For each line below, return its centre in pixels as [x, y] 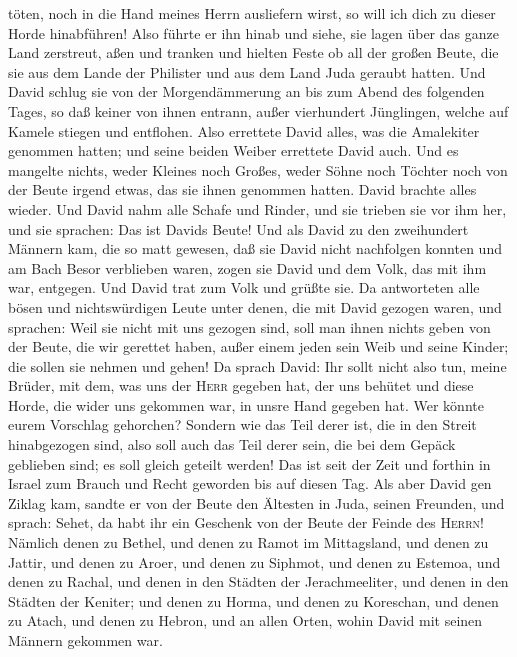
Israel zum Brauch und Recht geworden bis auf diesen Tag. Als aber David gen [250, 483]
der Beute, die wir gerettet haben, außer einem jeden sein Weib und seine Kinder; [258, 346]
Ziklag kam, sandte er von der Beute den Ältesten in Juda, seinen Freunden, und [256, 502]
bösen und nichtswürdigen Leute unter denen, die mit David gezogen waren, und [255, 306]
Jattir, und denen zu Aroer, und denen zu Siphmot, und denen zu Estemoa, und [254, 561]
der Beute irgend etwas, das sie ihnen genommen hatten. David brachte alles [242, 189]
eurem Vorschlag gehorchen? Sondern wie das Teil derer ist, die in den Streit [242, 424]
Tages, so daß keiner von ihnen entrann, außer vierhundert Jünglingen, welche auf [258, 110]
